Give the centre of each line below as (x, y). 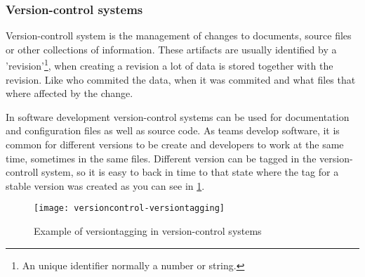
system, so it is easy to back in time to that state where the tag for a (190, 172)
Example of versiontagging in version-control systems (148, 231)
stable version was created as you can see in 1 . (105, 185)
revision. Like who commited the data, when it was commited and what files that (181, 79)
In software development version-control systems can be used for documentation (178, 116)
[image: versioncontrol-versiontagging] (130, 208)
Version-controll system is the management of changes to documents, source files (179, 36)
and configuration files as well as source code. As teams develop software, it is (173, 130)
